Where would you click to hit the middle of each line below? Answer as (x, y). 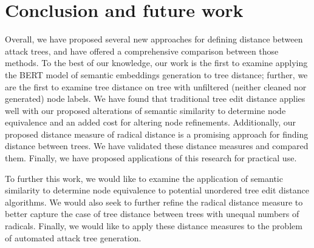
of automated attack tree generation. (73, 237)
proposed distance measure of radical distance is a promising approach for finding (157, 134)
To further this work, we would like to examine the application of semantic (144, 178)
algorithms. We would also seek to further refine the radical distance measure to (154, 202)
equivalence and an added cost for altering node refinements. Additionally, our (151, 122)
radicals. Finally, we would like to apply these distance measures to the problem (154, 226)
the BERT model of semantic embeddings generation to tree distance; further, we (156, 74)
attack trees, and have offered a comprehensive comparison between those (142, 51)
